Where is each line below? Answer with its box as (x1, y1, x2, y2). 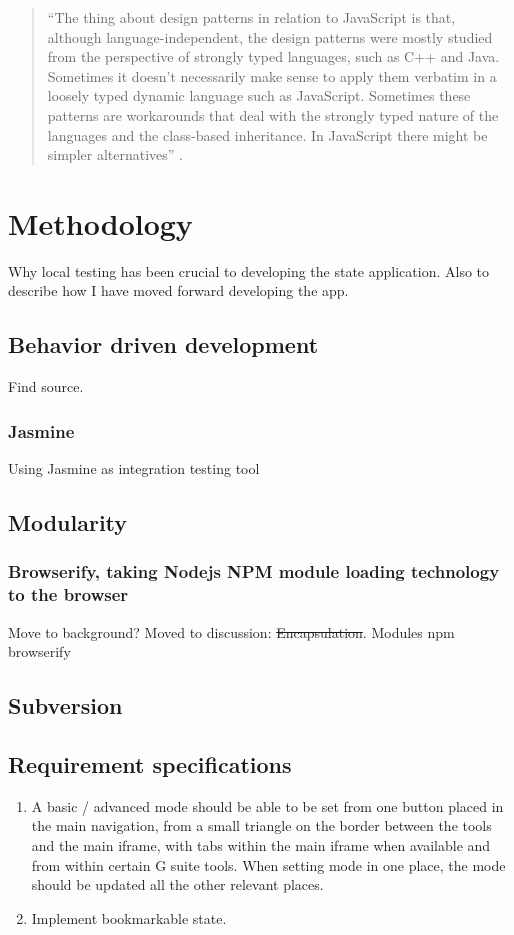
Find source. (8, 376, 84, 397)
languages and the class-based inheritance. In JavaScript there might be (47, 124, 488, 145)
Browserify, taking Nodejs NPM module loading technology (8, 559, 500, 584)
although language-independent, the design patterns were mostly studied (47, 26, 493, 47)
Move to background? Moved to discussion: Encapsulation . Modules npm (8, 621, 455, 642)
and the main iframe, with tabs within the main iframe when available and (31, 834, 491, 855)
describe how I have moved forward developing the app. (8, 280, 349, 301)
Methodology (8, 202, 193, 243)
